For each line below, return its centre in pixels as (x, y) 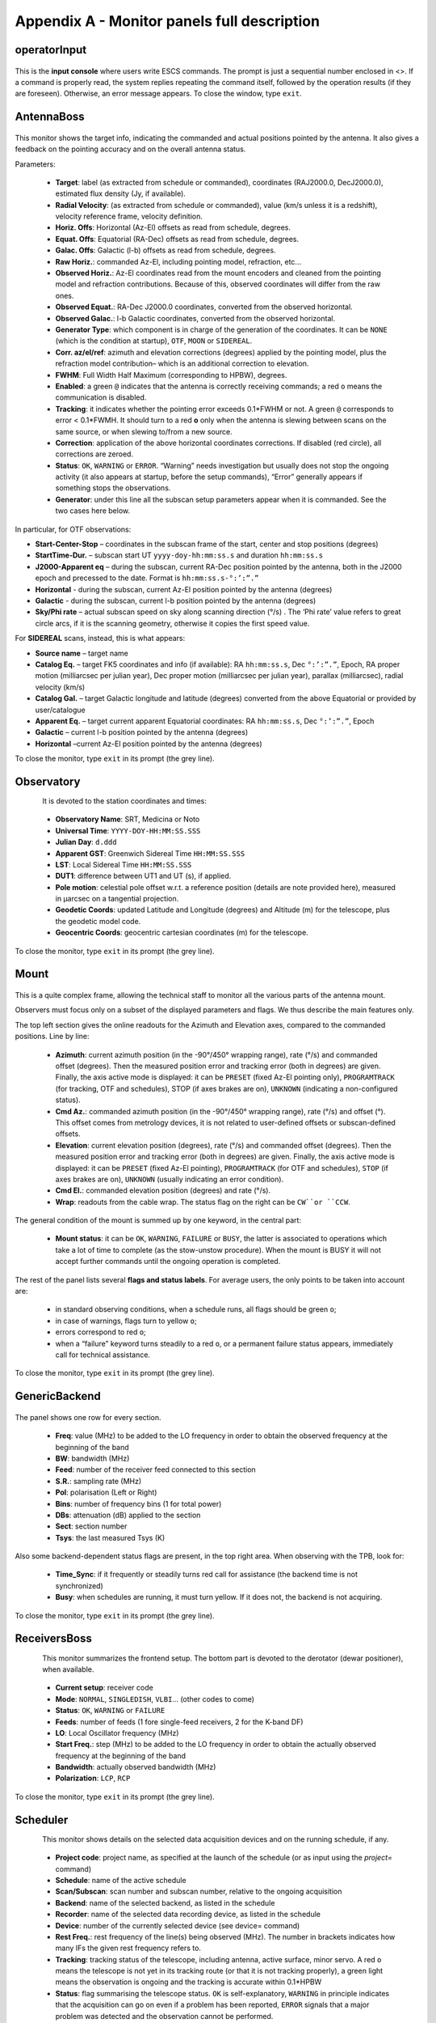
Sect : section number (91, 1526)
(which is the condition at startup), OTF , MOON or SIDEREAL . (154, 341)
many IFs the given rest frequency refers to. (128, 1948)
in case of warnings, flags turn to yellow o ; (126, 1321)
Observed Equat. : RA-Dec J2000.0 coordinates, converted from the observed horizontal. (204, 307)
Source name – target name (82, 653)
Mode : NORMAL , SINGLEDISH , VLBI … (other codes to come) (155, 1699)
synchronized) (80, 1585)
